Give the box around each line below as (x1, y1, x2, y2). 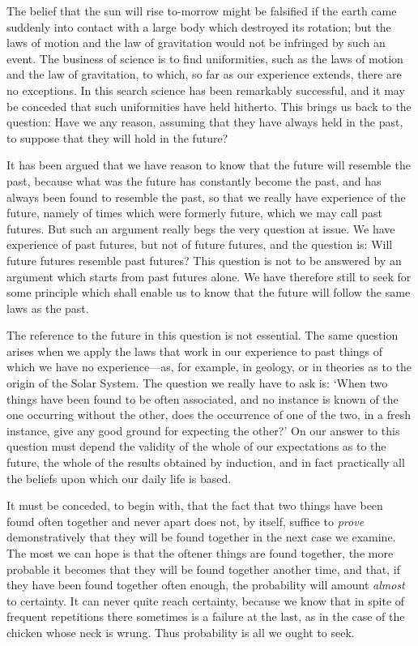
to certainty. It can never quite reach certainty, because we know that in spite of (6, 592, 405, 609)
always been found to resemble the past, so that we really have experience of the (6, 188, 406, 205)
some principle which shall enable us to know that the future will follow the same (6, 284, 411, 301)
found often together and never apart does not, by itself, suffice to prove (6, 512, 365, 529)
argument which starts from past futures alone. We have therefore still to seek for (6, 267, 412, 284)
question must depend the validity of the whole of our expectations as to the (6, 438, 386, 455)
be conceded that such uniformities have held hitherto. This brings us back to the (6, 97, 412, 114)
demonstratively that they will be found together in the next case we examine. (6, 528, 396, 545)
